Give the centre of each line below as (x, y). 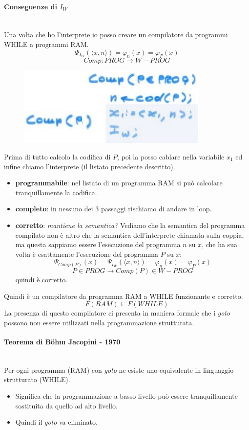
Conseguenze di (31, 6)
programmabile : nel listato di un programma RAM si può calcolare (119, 183)
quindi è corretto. (41, 280)
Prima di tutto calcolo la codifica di (57, 156)
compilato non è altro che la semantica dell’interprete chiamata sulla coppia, (130, 235)
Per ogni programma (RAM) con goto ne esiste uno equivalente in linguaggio (119, 370)
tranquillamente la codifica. (56, 192)
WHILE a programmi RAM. (46, 44)
